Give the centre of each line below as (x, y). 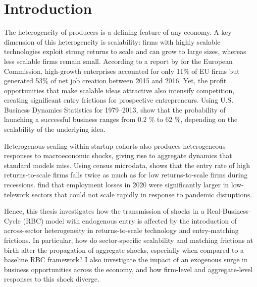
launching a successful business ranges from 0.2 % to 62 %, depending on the (121, 119)
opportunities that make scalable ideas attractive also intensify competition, (119, 90)
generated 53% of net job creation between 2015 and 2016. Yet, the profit (115, 81)
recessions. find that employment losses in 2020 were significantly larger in (117, 185)
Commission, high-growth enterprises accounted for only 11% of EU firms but (122, 71)
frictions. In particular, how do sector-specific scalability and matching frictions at (129, 240)
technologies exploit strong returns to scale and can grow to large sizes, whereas (125, 51)
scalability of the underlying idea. (55, 129)
